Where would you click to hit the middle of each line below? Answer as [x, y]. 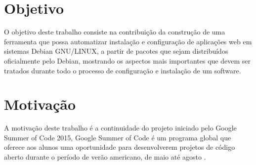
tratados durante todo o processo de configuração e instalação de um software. [123, 70]
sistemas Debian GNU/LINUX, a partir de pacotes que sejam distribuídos [116, 51]
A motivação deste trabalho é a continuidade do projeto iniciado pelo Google [120, 128]
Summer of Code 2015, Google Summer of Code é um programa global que [118, 137]
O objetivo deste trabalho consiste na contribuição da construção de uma [115, 32]
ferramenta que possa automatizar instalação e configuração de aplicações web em [128, 41]
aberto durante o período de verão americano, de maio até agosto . [105, 157]
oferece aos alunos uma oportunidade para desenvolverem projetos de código [120, 147]
